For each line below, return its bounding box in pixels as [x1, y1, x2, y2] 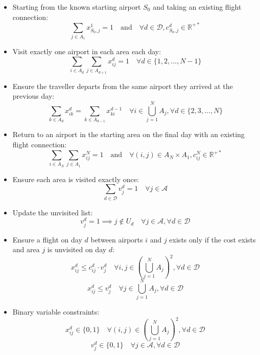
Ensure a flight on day [12, 234, 82, 245]
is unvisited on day [47, 244, 107, 255]
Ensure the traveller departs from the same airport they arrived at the [12, 80, 233, 91]
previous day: [12, 91, 55, 101]
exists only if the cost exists [169, 234, 256, 245]
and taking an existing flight [153, 2, 242, 12]
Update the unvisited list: [12, 207, 93, 217]
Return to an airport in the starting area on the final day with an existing [12, 129, 245, 140]
